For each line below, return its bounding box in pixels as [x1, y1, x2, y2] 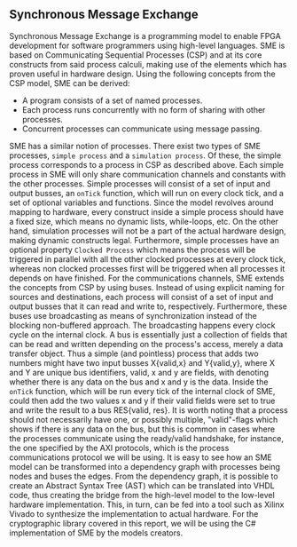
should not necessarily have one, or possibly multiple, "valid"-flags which [9, 414, 278, 424]
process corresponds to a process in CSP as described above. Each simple [9, 159, 284, 170]
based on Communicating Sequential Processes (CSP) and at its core [9, 49, 262, 60]
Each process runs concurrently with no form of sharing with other [21, 104, 266, 115]
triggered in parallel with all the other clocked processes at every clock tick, [9, 253, 286, 265]
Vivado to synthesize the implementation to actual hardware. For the [9, 508, 259, 519]
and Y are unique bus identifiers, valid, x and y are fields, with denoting [9, 367, 269, 377]
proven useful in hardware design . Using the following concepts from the [9, 68, 277, 79]
